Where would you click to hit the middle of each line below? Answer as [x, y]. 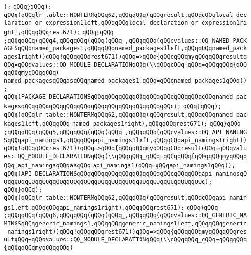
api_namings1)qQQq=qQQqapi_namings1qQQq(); [164, 166]
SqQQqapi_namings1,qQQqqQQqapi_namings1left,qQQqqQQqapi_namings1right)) [125, 140]
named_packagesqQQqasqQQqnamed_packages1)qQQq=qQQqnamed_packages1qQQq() [125, 81]
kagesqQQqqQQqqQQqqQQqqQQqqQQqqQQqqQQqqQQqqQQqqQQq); [93, 106]
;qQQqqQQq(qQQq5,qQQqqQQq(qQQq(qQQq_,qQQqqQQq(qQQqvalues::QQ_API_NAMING [125, 132]
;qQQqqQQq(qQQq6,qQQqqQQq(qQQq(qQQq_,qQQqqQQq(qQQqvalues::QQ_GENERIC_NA [125, 216]
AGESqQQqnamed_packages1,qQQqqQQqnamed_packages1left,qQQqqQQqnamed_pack [125, 49]
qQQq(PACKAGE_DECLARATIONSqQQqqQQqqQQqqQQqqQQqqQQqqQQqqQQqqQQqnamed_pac [125, 97]
